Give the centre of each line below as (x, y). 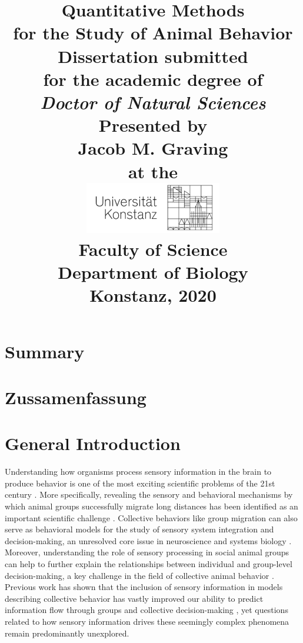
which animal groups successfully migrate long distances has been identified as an (151, 506)
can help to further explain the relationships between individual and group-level (149, 564)
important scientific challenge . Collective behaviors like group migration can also (151, 517)
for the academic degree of (153, 79)
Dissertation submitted (153, 56)
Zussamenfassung (76, 397)
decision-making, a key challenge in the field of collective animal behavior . (139, 575)
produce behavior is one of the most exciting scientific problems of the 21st (140, 483)
